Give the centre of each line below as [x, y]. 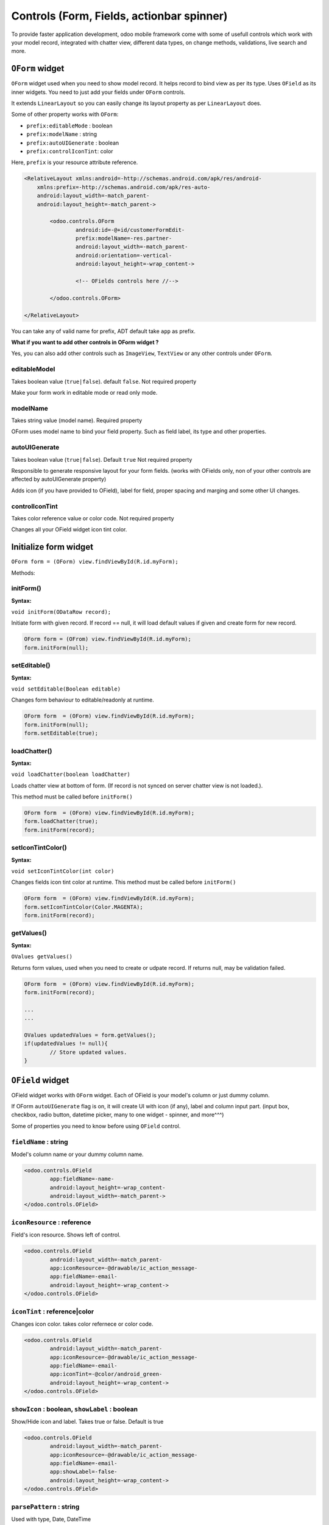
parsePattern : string [45, 1507]
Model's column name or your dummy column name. [77, 1154]
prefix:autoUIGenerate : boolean [73, 143]
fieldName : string [40, 1142]
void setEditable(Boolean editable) [66, 689]
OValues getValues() [42, 957]
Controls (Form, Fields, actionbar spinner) [119, 16]
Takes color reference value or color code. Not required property [93, 518]
